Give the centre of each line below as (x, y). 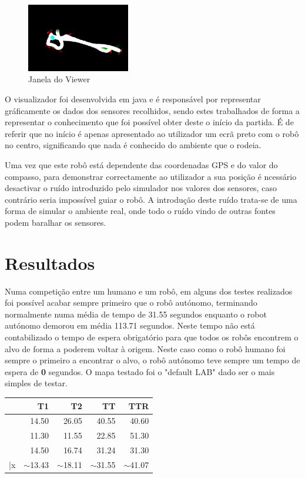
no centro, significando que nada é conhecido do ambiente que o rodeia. (133, 145)
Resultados (50, 263)
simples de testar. (36, 383)
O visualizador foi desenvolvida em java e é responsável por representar (133, 99)
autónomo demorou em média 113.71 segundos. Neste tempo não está (130, 325)
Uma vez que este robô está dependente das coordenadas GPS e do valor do (141, 165)
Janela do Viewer (59, 79)
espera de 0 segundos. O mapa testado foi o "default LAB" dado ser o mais (140, 371)
